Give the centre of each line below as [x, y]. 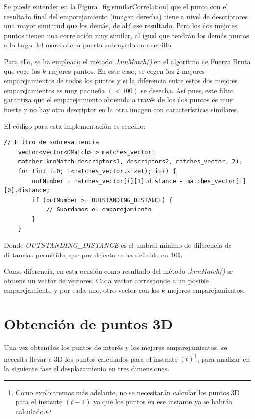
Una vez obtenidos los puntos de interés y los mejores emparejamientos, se [115, 347]
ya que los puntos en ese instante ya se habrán [163, 402]
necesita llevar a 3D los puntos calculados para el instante [91, 359]
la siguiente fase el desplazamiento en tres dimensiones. [87, 368]
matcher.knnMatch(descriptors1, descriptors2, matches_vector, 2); [130, 162]
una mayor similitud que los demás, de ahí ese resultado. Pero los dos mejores [121, 26]
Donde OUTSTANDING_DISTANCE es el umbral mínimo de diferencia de [118, 245]
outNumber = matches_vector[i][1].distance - [108, 181]
